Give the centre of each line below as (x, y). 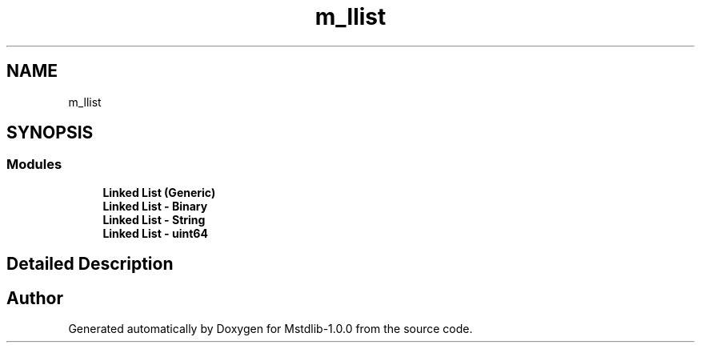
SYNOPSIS (50, 133)
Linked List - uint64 (155, 233)
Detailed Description (90, 264)
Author (35, 298)
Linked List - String (154, 219)
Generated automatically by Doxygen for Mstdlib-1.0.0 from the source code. (270, 329)
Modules (34, 164)
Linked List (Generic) (159, 192)
